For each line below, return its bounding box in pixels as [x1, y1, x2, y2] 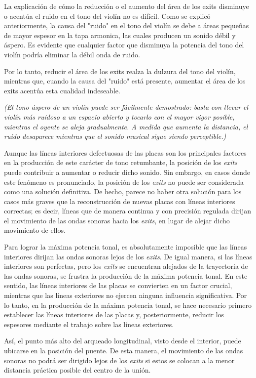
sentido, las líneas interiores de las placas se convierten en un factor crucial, [4, 280, 232, 291]
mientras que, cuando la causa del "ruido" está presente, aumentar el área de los [4, 76, 246, 86]
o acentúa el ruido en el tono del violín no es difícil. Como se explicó [4, 10, 211, 21]
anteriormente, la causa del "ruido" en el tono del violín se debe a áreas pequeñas [4, 20, 249, 31]
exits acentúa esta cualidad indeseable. [4, 85, 120, 95]
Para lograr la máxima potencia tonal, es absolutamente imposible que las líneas [4, 242, 247, 252]
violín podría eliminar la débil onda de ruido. [4, 49, 140, 59]
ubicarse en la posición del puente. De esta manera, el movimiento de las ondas [4, 345, 243, 355]
